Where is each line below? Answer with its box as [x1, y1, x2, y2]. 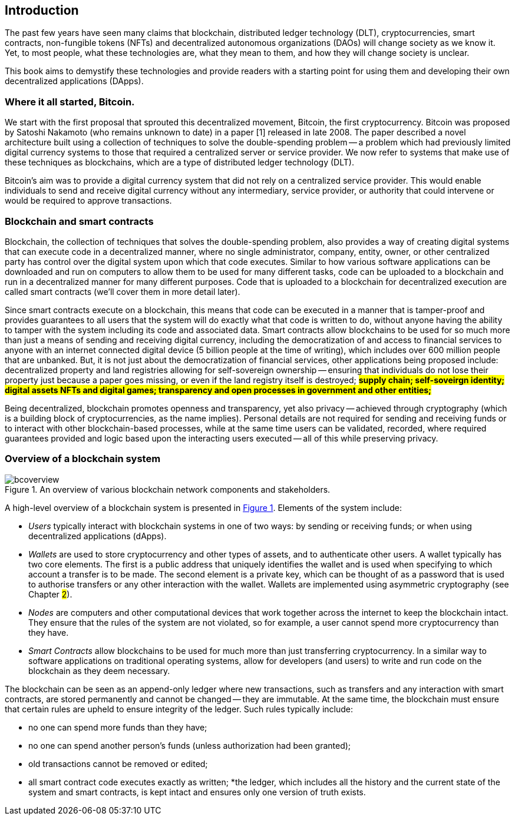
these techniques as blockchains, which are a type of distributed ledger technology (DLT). [5, 157, 354, 168]
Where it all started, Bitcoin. [5, 95, 135, 108]
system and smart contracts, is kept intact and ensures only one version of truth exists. [28, 786, 366, 797]
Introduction [5, 3, 79, 18]
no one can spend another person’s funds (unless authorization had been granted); [28, 740, 351, 751]
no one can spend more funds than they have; [28, 722, 207, 732]
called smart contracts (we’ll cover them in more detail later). [5, 286, 240, 297]
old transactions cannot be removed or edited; [28, 758, 208, 769]
